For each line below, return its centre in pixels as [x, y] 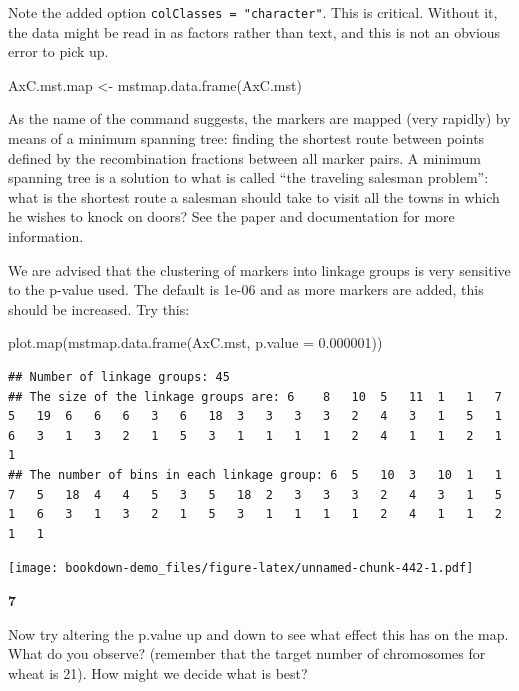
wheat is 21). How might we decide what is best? [158, 672]
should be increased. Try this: [99, 308]
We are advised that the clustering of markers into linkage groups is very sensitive [259, 269]
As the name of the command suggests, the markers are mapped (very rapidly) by [259, 118]
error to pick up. [58, 51]
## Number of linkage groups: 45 [119, 376]
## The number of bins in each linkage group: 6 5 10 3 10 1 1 [255, 474]
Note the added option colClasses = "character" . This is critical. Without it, [253, 12]
